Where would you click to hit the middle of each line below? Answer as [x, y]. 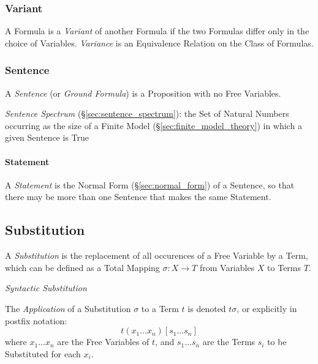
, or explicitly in [267, 308]
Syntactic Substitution [46, 288]
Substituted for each [43, 353]
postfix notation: [36, 320]
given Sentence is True [47, 137]
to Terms [284, 267]
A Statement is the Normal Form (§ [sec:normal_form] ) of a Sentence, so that [150, 184]
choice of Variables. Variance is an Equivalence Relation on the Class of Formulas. [159, 43]
